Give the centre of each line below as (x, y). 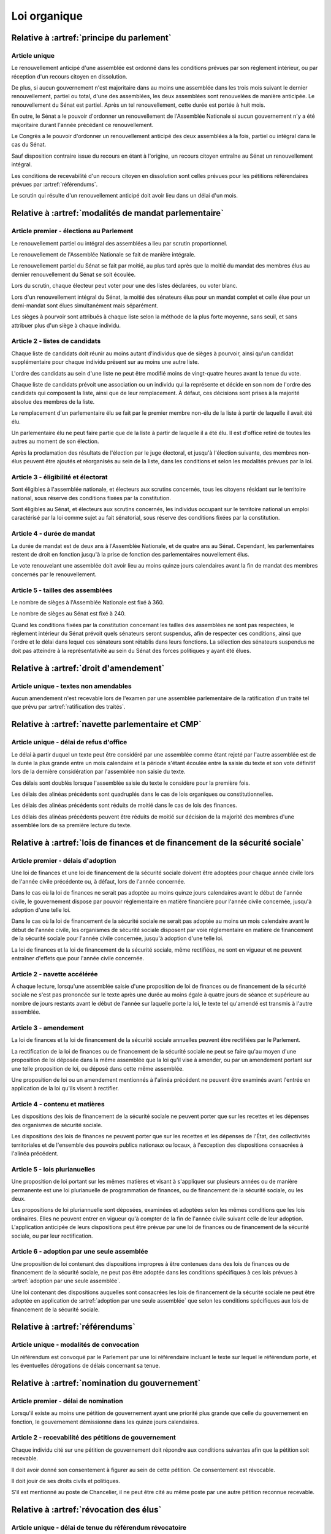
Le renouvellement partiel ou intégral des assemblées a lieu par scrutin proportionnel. (120, 243)
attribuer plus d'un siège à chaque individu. (66, 325)
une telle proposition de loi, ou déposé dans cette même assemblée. (97, 1068)
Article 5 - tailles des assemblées (62, 590)
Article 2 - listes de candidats (56, 341)
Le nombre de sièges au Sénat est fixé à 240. (68, 614)
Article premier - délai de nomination (67, 1401)
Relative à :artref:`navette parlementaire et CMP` (106, 724)
